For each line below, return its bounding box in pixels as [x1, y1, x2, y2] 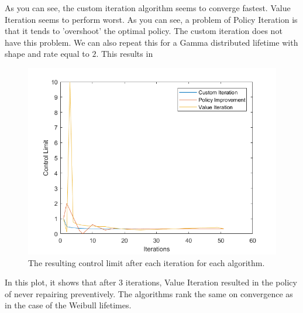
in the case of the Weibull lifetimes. [5, 299, 132, 311]
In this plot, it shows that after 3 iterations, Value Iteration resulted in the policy [5, 276, 297, 288]
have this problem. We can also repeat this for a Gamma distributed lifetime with [5, 36, 298, 48]
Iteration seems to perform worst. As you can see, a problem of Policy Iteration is [5, 13, 298, 25]
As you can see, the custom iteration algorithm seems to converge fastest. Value [5, 2, 291, 13]
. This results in [96, 47, 153, 60]
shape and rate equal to [5, 47, 89, 60]
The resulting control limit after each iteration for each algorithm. [28, 256, 265, 268]
